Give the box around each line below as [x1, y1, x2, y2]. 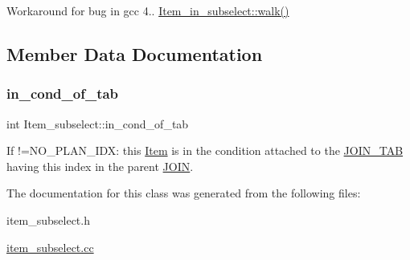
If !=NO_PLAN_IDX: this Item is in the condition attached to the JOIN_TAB [6, 142, 404, 159]
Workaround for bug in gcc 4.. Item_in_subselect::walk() [6, 2, 289, 18]
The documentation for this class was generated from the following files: [6, 185, 361, 201]
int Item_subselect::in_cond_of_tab [6, 115, 189, 132]
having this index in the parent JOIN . [6, 157, 194, 174]
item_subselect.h [6, 211, 90, 228]
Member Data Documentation [6, 41, 263, 66]
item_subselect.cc [6, 238, 94, 255]
